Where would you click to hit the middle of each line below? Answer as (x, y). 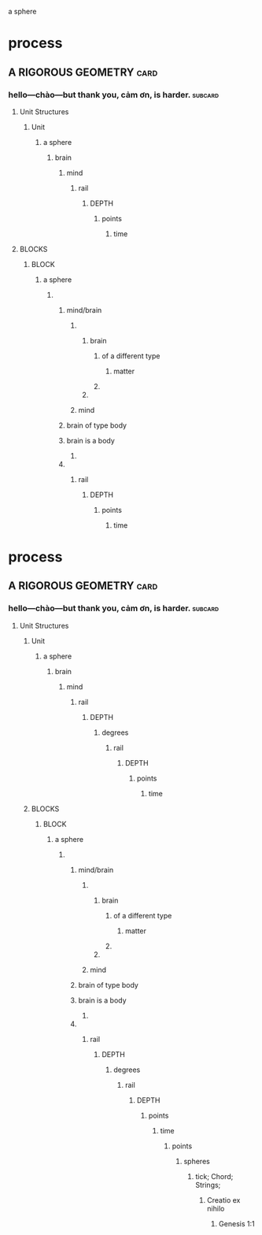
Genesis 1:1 (237, 1223)
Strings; (208, 1185)
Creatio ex (224, 1200)
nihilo (216, 1208)
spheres (197, 1161)
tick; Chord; (214, 1176)
